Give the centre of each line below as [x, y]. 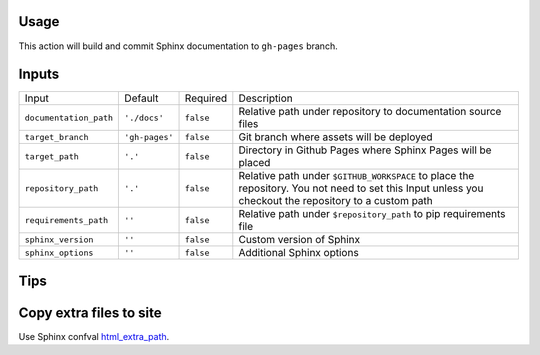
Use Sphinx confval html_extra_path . [94, 336]
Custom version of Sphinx [299, 240]
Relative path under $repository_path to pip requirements [372, 214]
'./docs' [144, 117]
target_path [51, 156]
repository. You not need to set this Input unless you [361, 188]
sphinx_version [59, 239]
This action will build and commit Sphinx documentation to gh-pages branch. [178, 46]
